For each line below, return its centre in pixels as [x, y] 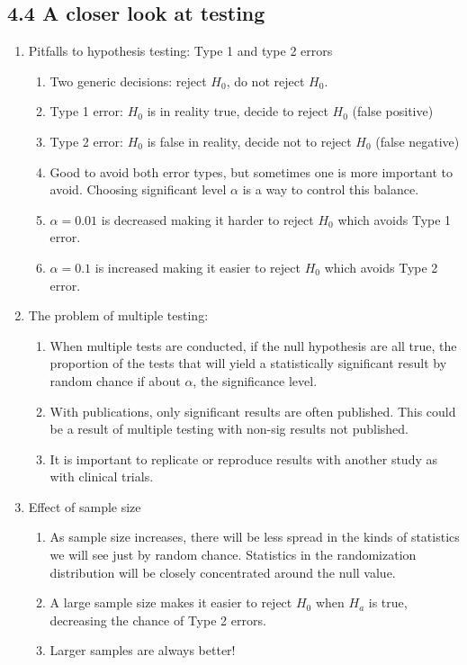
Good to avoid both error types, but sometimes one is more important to [251, 171]
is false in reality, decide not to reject [249, 141]
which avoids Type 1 [395, 219]
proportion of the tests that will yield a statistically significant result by [248, 363]
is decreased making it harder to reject [207, 219]
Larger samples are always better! [143, 650]
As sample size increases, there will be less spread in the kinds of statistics [255, 537]
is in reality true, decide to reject [238, 111]
